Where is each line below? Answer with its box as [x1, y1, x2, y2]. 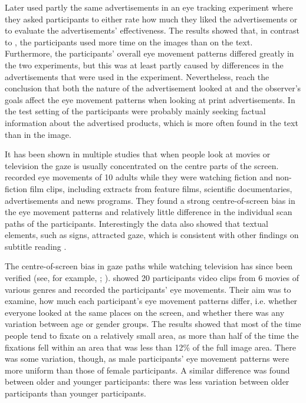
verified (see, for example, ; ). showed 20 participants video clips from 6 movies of [5, 272, 300, 284]
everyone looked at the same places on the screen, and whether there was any [5, 306, 285, 318]
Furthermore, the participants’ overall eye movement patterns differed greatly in [5, 47, 294, 60]
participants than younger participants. [5, 387, 146, 399]
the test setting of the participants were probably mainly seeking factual [5, 105, 266, 117]
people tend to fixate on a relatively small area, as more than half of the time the [5, 329, 299, 342]
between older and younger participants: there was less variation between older [5, 375, 289, 388]
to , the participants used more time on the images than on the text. [5, 35, 253, 48]
